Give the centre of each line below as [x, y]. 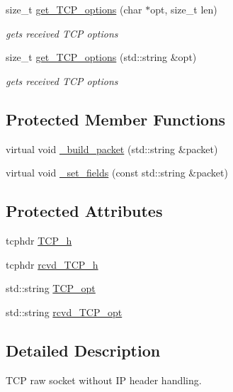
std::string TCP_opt [51, 288]
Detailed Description [83, 350]
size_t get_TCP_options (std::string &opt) [101, 57]
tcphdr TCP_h [39, 240]
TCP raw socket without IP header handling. [104, 380]
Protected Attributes [84, 211]
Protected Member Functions [116, 119]
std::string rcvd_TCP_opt [64, 312]
